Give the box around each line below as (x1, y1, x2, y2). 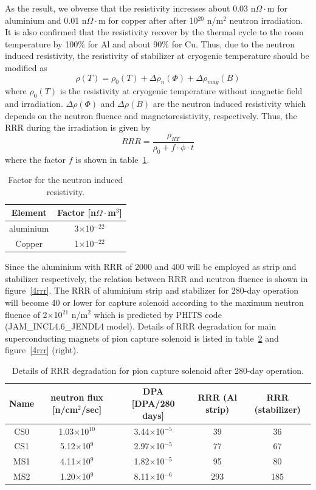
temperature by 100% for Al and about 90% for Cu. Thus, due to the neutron (5, 37, 295, 50)
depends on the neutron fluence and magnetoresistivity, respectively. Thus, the (5, 109, 297, 122)
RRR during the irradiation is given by (5, 121, 150, 134)
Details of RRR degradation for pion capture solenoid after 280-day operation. (12, 364, 304, 376)
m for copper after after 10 (98, 13, 198, 26)
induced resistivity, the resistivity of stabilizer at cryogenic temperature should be (5, 49, 309, 62)
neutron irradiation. (229, 13, 303, 26)
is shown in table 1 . (75, 153, 149, 165)
